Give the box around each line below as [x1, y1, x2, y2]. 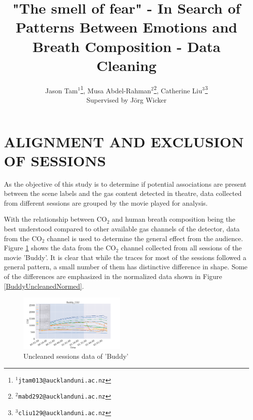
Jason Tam [45, 85, 78, 95]
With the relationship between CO [4, 214, 107, 224]
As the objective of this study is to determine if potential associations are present [4, 178, 247, 189]
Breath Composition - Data [32, 36, 221, 56]
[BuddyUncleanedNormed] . [4, 280, 84, 291]
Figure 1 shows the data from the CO [4, 243, 116, 253]
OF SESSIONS [4, 150, 106, 170]
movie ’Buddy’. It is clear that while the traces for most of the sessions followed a [4, 252, 247, 262]
